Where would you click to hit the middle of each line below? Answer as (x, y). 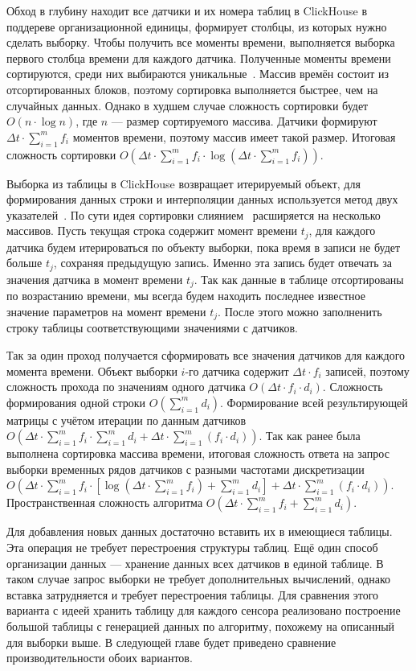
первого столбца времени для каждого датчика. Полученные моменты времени (199, 58)
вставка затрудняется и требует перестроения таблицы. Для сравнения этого (193, 594)
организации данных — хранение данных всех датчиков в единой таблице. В (195, 563)
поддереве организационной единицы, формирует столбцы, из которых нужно (197, 26)
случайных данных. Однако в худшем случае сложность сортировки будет (188, 105)
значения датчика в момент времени (95, 279)
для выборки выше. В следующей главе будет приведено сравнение (171, 642)
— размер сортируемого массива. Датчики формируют (244, 121)
